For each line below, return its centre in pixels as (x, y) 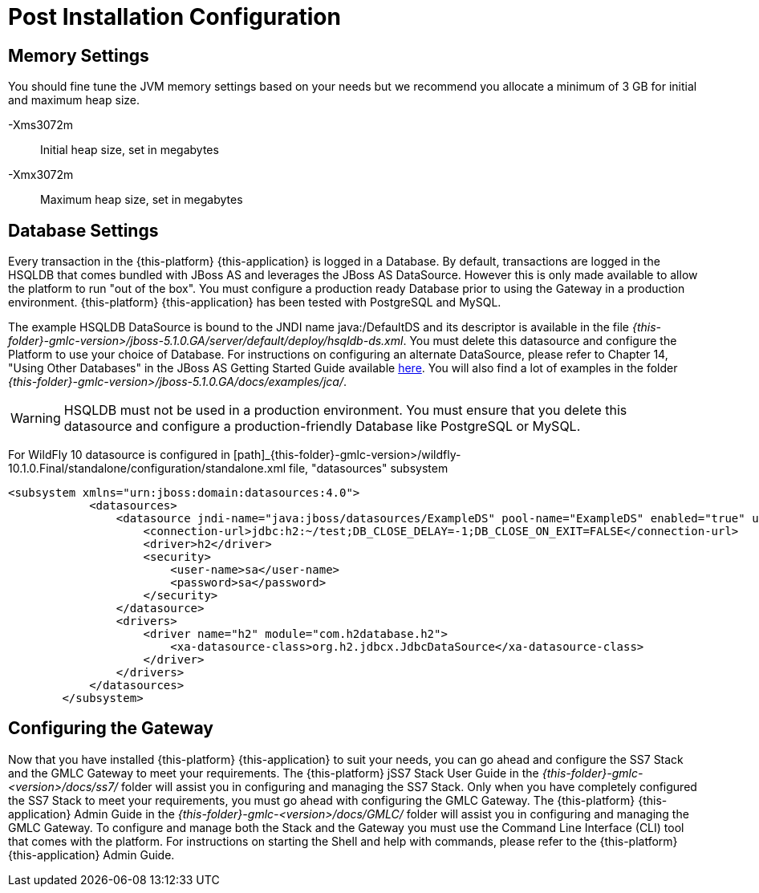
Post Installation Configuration (175, 17)
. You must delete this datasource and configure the (540, 341)
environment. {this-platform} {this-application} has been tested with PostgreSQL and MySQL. (255, 302)
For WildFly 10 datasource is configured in (119, 455)
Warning (36, 418)
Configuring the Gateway (111, 729)
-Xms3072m (41, 125)
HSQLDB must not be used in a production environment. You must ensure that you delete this (345, 410)
